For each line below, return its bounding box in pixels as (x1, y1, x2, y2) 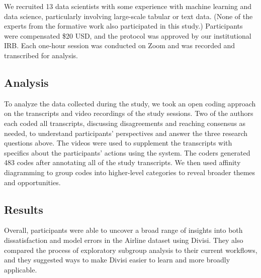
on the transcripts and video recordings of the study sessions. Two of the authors (4, 108, 253, 118)
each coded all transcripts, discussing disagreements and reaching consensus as (4, 117, 246, 128)
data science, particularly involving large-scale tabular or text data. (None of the (4, 11, 253, 21)
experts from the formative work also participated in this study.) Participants (4, 21, 243, 31)
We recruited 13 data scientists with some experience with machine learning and (4, 1, 251, 11)
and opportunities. (4, 177, 61, 187)
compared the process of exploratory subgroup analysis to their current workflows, (4, 244, 257, 255)
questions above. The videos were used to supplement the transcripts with (4, 137, 232, 148)
